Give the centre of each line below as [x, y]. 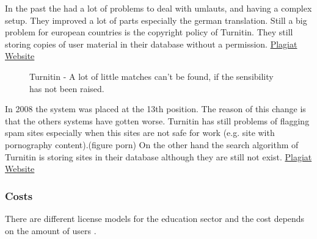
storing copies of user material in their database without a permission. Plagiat [151, 44]
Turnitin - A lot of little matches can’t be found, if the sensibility [151, 76]
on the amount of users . [51, 230]
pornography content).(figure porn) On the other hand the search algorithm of [152, 144]
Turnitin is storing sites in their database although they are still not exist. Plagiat [158, 156]
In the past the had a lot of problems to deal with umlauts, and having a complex [158, 8]
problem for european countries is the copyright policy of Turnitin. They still [149, 32]
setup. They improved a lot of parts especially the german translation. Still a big [156, 20]
